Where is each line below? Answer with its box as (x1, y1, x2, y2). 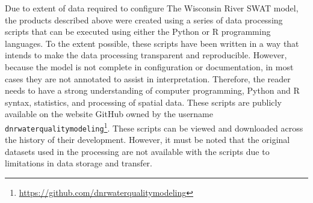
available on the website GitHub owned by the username (5, 108, 213, 120)
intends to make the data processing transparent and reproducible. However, (5, 49, 287, 61)
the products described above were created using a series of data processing (5, 13, 283, 26)
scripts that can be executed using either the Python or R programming (5, 25, 271, 38)
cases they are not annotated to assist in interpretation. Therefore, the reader (5, 72, 291, 85)
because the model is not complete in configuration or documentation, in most (5, 60, 294, 73)
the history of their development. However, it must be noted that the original (5, 133, 290, 146)
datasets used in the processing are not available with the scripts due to (5, 145, 270, 157)
